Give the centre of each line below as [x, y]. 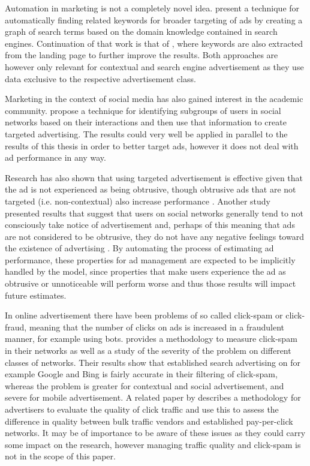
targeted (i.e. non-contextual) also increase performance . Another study [138, 201]
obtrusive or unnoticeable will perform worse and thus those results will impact [151, 283]
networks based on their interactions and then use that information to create [146, 122]
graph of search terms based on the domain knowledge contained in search [141, 31]
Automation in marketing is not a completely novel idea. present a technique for [152, 8]
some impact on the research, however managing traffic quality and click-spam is [153, 444]
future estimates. [36, 295]
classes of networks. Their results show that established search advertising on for [153, 362]
